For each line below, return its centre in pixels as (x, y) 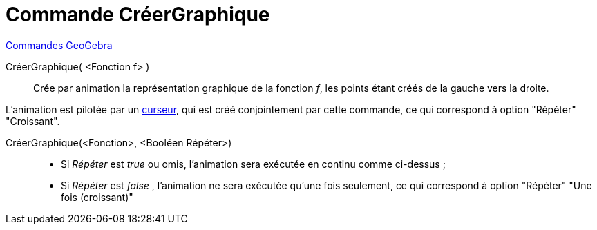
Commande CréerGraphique (138, 15)
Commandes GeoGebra (59, 45)
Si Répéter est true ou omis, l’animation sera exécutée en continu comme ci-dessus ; (253, 164)
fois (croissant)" (97, 197)
